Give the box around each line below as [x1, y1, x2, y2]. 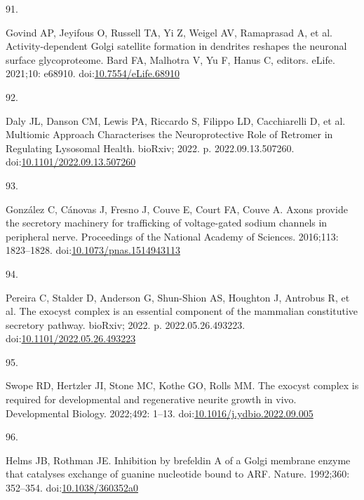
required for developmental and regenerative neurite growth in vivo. [6, 392, 297, 407]
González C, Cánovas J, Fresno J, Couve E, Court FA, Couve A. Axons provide [6, 201, 348, 216]
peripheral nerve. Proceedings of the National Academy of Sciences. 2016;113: [6, 229, 339, 243]
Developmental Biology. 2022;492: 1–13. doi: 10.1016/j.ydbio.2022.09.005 [6, 405, 314, 420]
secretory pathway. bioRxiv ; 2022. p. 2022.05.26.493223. [6, 317, 245, 332]
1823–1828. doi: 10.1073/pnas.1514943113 [6, 243, 180, 257]
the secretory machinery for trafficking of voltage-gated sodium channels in [6, 215, 328, 230]
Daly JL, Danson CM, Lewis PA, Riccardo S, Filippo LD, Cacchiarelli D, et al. [6, 113, 346, 128]
